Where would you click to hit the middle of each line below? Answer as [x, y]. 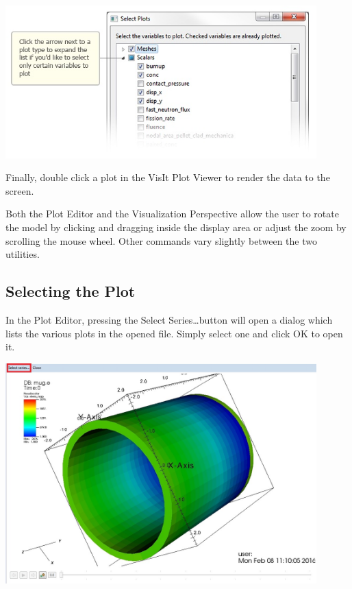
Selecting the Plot [71, 291]
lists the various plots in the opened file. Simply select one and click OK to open [174, 333]
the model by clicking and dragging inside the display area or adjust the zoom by [176, 227]
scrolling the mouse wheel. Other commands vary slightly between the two [161, 240]
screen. [20, 190]
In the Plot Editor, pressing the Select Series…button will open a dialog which [169, 320]
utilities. [23, 254]
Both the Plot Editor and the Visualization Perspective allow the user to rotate [172, 214]
